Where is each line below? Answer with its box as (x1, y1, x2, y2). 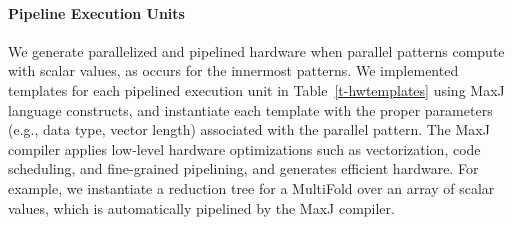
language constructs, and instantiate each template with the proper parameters (8, 99, 493, 120)
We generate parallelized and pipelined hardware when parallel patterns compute (8, 40, 505, 61)
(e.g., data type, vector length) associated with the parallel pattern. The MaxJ (8, 119, 490, 140)
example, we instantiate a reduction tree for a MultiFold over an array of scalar (8, 177, 495, 198)
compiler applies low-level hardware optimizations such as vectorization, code (8, 138, 481, 159)
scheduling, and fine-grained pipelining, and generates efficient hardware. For (8, 158, 479, 179)
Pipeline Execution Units (8, 2, 185, 23)
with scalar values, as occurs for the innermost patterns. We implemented (8, 60, 459, 81)
